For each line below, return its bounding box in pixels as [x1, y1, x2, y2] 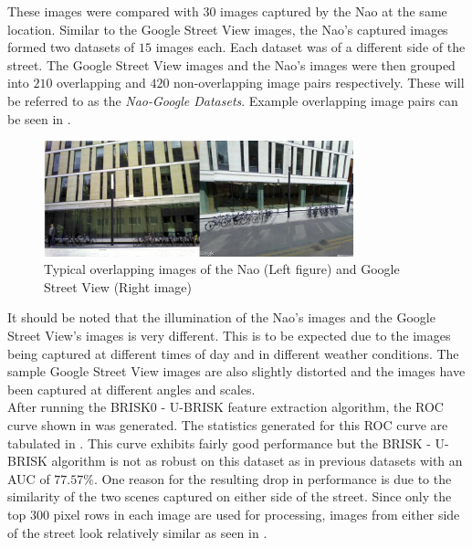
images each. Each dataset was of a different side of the [155, 37, 466, 57]
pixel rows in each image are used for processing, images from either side [53, 505, 460, 523]
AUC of [7, 469, 50, 488]
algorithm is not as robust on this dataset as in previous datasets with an [51, 451, 463, 470]
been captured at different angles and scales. [7, 379, 256, 398]
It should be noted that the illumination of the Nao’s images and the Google [7, 308, 435, 327]
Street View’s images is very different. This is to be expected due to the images [7, 326, 451, 345]
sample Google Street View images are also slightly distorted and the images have [7, 362, 466, 381]
